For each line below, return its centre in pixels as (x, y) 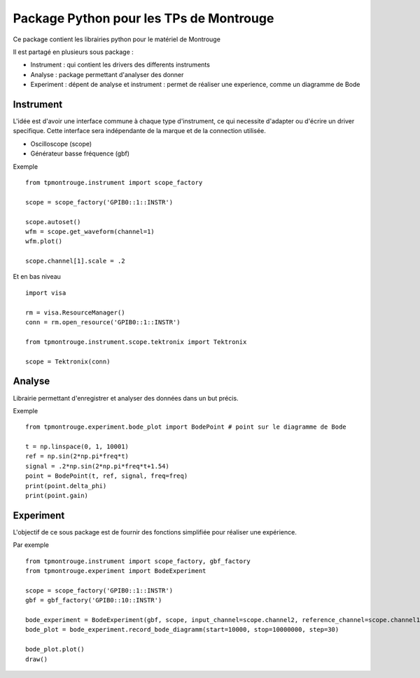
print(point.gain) (57, 496)
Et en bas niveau (37, 277)
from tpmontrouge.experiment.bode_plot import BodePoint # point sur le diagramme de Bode (186, 427)
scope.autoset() (53, 222)
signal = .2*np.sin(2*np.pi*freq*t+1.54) (97, 466)
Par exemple (31, 545)
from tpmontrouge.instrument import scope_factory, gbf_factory (138, 561)
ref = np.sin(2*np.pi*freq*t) (77, 456)
